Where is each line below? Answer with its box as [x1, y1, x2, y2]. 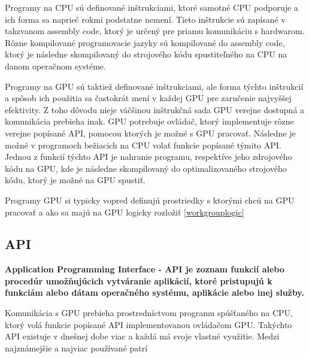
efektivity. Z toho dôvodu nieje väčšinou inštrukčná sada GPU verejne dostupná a [5, 103, 305, 116]
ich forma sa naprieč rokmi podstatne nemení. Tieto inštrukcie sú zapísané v [5, 13, 286, 25]
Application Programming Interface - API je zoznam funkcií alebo [5, 263, 284, 275]
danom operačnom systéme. [5, 59, 106, 72]
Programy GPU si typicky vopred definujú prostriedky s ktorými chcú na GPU [5, 193, 295, 206]
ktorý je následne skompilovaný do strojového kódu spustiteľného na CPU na [5, 48, 287, 60]
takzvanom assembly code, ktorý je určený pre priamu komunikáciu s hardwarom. [5, 25, 305, 37]
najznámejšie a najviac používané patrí [5, 341, 148, 354]
